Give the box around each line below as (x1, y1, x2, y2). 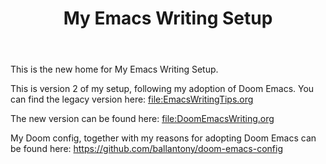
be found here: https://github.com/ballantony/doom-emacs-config (10, 143, 283, 155)
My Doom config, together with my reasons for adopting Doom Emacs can (10, 132, 317, 144)
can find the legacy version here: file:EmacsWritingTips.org (10, 93, 254, 106)
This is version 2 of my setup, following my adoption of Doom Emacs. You (10, 83, 315, 95)
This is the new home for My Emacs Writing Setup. (10, 63, 219, 76)
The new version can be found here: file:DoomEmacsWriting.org (10, 113, 275, 125)
